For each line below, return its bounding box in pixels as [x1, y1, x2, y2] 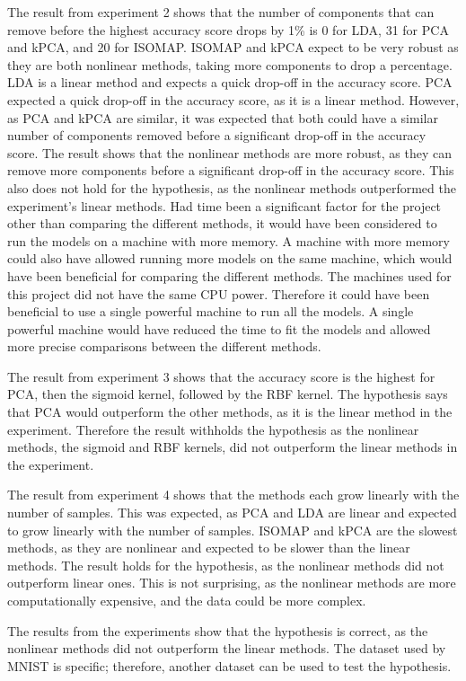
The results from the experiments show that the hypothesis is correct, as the [7, 621, 428, 640]
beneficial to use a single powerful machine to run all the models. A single [7, 302, 414, 321]
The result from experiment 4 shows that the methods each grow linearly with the [7, 485, 460, 504]
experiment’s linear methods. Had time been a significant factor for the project [7, 196, 442, 215]
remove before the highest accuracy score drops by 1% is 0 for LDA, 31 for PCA [7, 20, 449, 39]
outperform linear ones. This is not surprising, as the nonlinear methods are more [7, 573, 456, 592]
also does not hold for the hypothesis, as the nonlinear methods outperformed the [7, 178, 456, 197]
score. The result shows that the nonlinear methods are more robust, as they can [7, 143, 453, 162]
